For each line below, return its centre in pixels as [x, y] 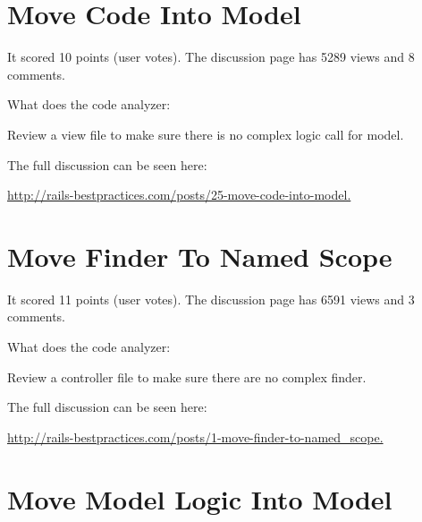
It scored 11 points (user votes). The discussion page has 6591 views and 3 [211, 299]
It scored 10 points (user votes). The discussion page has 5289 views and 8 [211, 57]
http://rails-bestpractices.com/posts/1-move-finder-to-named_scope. [195, 436]
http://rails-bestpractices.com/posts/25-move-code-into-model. [179, 195]
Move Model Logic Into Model [200, 498]
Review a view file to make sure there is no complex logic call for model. [206, 134]
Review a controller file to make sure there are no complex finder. [187, 377]
